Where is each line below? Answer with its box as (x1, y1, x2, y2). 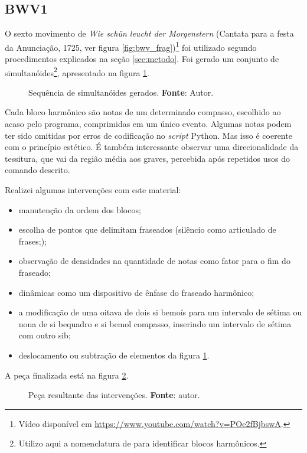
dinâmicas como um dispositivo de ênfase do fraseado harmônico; (18, 286, 254, 298)
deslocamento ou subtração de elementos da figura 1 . (18, 348, 210, 361)
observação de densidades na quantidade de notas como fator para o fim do (18, 255, 290, 267)
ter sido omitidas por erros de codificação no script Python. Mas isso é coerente (5, 129, 292, 141)
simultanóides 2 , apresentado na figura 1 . (5, 64, 149, 79)
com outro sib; (18, 329, 71, 341)
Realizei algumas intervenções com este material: (5, 184, 181, 196)
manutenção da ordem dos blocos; (18, 203, 141, 216)
